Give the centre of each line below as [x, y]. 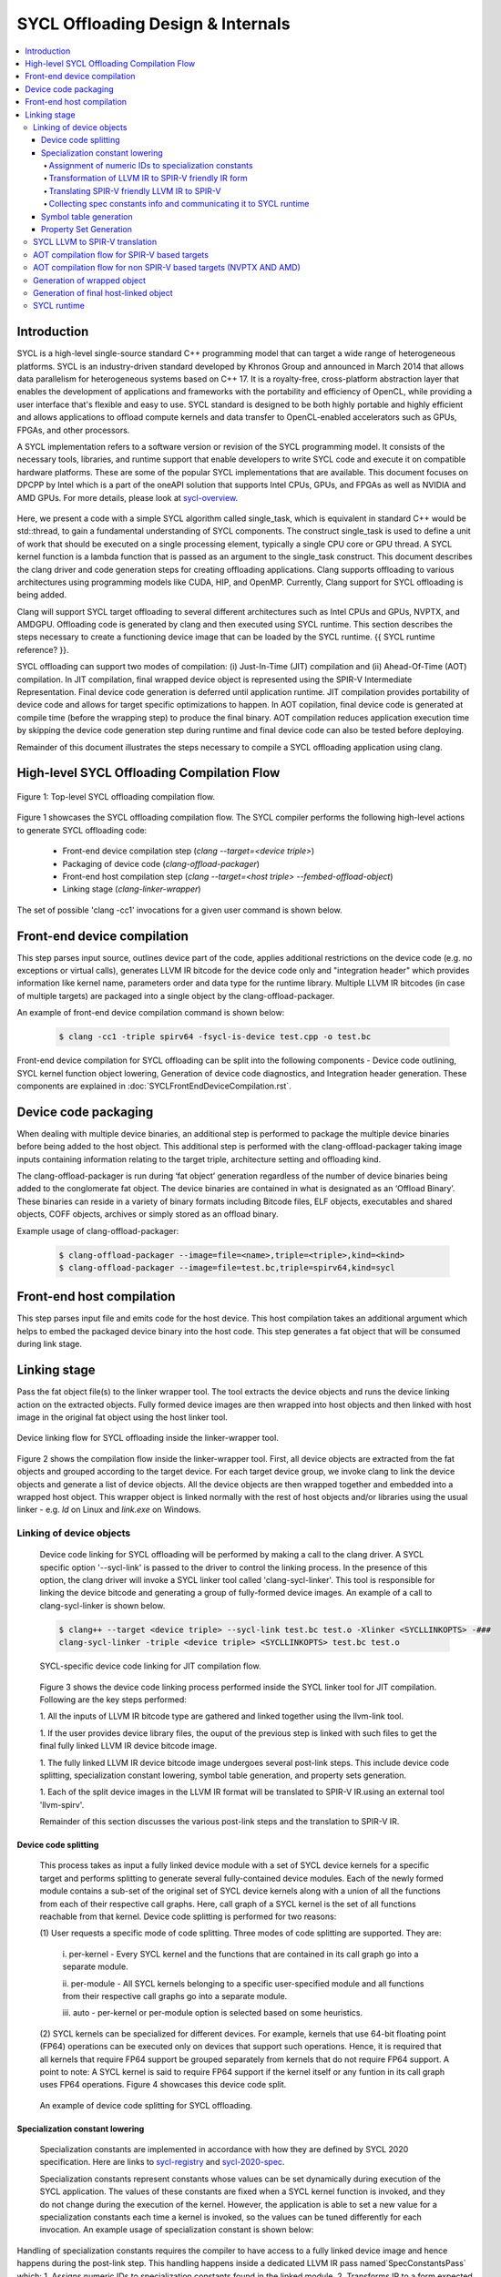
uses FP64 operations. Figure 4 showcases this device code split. [163, 2085]
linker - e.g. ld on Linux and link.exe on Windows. [109, 1510]
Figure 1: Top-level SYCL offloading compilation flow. [116, 796]
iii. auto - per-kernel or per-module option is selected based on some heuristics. [213, 2013]
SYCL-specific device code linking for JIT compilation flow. [150, 1666]
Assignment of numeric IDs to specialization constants [151, 166]
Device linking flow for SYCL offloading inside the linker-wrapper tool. [148, 1438]
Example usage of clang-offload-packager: [98, 1230]
